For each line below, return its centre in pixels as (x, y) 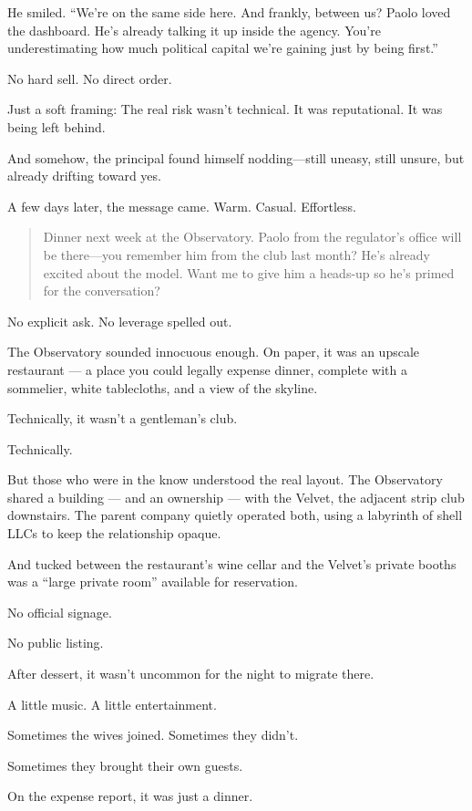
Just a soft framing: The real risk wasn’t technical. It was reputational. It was (225, 109)
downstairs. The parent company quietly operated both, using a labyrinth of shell (235, 515)
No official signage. (60, 612)
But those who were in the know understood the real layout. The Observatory (225, 479)
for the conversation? (102, 291)
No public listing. (56, 643)
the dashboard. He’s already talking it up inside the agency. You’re (194, 30)
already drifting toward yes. (84, 176)
